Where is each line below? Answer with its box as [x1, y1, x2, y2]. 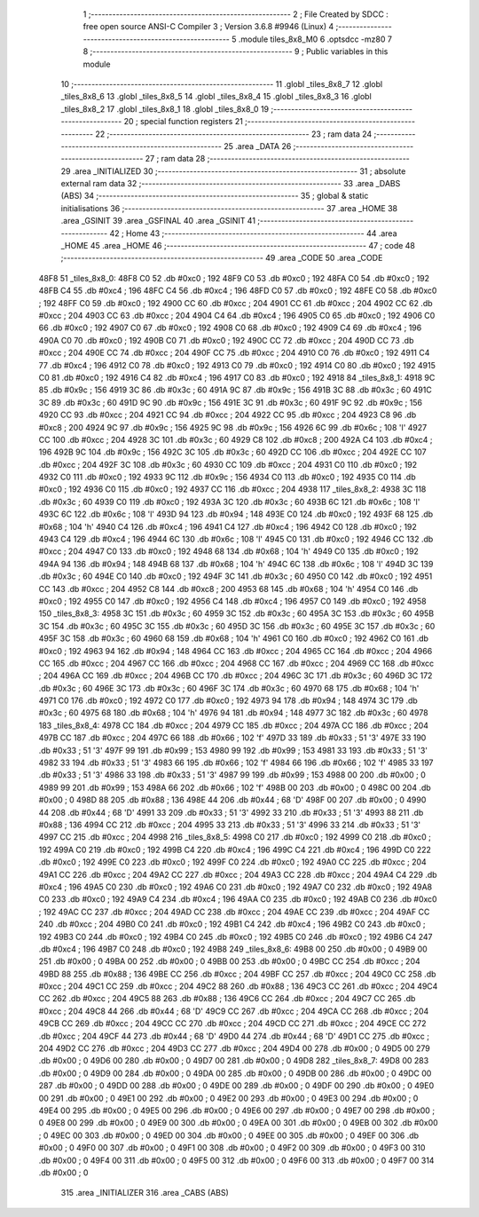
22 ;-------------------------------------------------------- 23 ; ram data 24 [94, 129, 373, 139]
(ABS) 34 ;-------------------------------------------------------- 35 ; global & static [60, 191, 369, 202]
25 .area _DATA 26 [223, 140, 292, 151]
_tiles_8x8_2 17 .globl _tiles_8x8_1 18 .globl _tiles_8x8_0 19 [60, 103, 270, 115]
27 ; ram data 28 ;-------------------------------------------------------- [145, 154, 410, 164]
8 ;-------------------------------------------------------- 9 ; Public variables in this [82, 46, 389, 57]
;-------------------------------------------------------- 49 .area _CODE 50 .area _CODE [60, 253, 383, 264]
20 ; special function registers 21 [123, 116, 243, 127]
